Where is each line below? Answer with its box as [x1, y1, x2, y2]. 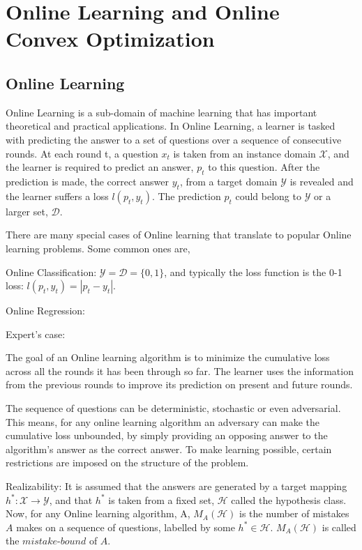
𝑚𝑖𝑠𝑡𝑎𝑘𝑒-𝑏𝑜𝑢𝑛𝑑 [22, 537, 86, 547]
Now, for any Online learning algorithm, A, [6, 506, 190, 521]
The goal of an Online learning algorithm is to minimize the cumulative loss [6, 350, 330, 365]
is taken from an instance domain [173, 146, 316, 160]
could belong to [235, 188, 301, 203]
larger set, [6, 204, 48, 218]
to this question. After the [208, 160, 320, 174]
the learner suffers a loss [6, 188, 109, 203]
